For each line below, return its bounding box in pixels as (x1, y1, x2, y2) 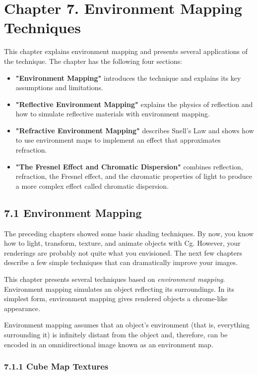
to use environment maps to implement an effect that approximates (15, 135, 221, 145)
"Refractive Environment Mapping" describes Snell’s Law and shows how (15, 125, 254, 135)
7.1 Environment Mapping (4, 205, 142, 220)
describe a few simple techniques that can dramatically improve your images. (4, 257, 238, 268)
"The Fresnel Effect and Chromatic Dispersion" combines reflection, (15, 161, 243, 171)
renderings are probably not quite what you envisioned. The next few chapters (4, 247, 242, 258)
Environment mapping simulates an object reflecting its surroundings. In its (4, 283, 235, 294)
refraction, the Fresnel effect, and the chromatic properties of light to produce (15, 171, 253, 181)
